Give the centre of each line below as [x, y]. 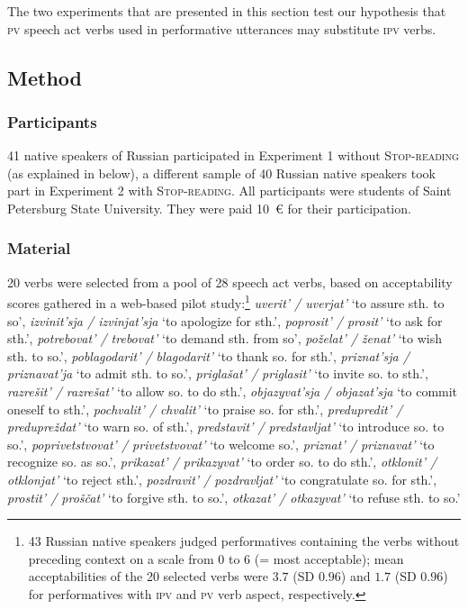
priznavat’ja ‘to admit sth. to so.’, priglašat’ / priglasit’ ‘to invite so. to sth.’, [218, 373]
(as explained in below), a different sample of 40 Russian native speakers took [221, 173]
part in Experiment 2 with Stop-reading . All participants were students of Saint [229, 191]
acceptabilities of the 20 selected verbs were [148, 576]
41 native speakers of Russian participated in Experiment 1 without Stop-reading [233, 155]
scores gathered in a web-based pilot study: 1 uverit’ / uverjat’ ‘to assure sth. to [226, 302]
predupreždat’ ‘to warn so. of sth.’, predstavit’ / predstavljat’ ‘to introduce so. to [226, 427]
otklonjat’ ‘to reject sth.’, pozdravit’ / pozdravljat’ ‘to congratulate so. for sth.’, [222, 479]
